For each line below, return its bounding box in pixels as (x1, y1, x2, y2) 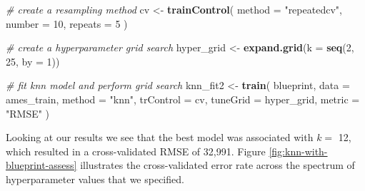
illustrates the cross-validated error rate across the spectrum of (80, 158, 355, 172)
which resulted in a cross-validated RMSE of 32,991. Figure (6, 143, 266, 158)
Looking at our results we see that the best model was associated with (6, 130, 314, 145)
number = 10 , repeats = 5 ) (6, 16, 128, 31)
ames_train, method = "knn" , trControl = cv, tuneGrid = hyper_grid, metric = (6, 91, 360, 106)
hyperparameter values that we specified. (6, 171, 184, 186)
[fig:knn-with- (269, 143, 328, 158)
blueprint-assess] (6, 158, 77, 172)
